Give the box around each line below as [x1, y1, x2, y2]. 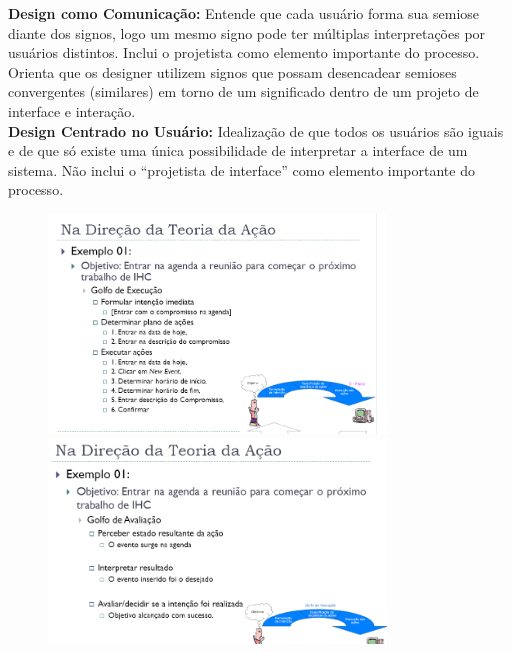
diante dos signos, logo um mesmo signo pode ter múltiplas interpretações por [8, 22, 486, 43]
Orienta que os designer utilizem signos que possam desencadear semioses [8, 61, 457, 82]
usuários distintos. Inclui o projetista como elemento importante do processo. [8, 42, 480, 63]
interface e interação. [8, 100, 136, 121]
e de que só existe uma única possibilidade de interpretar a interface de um [8, 140, 468, 161]
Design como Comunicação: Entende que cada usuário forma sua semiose [8, 3, 480, 23]
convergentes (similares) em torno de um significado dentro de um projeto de [8, 81, 479, 102]
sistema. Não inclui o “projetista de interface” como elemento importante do [8, 159, 475, 180]
